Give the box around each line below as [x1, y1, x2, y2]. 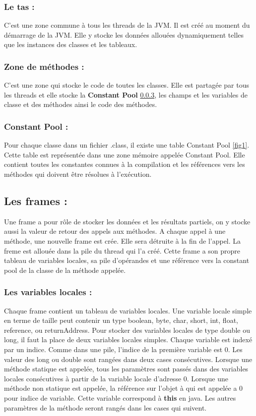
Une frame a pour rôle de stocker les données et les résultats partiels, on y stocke [4, 216, 251, 226]
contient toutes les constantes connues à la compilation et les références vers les [4, 159, 245, 169]
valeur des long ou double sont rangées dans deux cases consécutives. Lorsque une [4, 354, 253, 364]
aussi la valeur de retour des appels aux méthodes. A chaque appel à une [4, 226, 226, 236]
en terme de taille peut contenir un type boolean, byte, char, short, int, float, [4, 315, 238, 325]
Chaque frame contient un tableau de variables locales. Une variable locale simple [4, 305, 252, 315]
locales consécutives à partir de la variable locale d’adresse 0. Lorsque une [4, 373, 228, 383]
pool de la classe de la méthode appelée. [4, 264, 126, 275]
